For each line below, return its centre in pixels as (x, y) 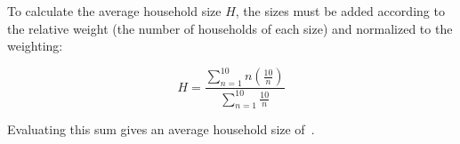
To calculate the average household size (114, 11)
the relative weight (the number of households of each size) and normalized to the (230, 28)
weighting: (35, 46)
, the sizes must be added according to (340, 11)
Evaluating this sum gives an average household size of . (161, 129)
